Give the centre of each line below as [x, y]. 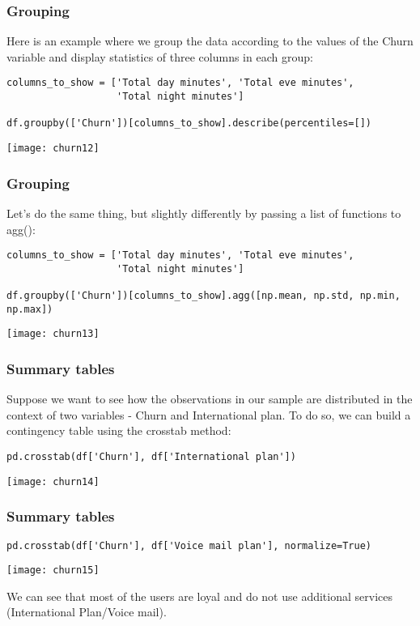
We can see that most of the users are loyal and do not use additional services [199, 596]
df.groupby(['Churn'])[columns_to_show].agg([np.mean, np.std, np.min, [204, 296]
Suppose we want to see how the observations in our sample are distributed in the [210, 399]
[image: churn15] [53, 571]
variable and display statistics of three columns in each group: [160, 56]
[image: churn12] [53, 149]
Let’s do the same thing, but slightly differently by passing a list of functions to [204, 213]
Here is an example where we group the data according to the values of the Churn [210, 41]
